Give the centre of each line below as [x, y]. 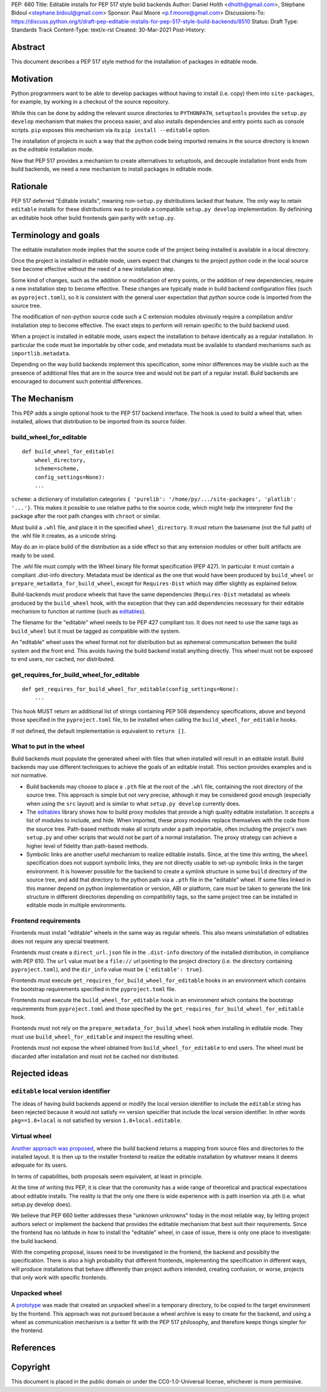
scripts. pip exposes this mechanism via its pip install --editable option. [111, 130]
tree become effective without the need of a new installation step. [93, 269]
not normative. [29, 776]
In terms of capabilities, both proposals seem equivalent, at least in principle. [107, 1176]
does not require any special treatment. [60, 941]
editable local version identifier [61, 1091]
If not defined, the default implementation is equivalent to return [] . [98, 731]
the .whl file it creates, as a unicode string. [64, 535]
